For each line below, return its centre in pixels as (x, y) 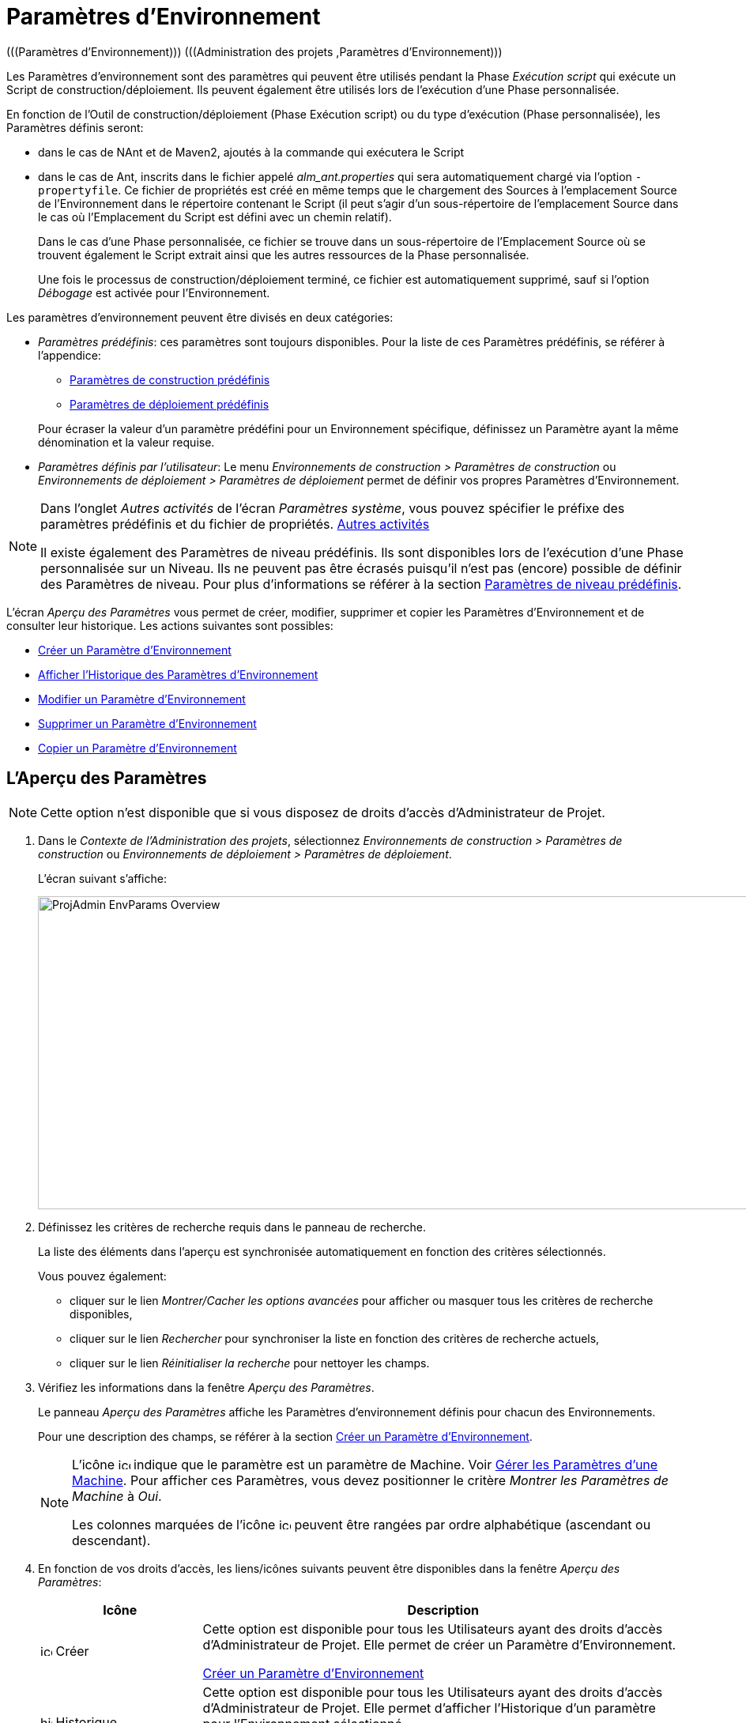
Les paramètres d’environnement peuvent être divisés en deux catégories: (200, 317)
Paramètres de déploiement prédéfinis (170, 404)
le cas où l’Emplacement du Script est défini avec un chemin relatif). (215, 217)
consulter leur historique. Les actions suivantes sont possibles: (170, 625)
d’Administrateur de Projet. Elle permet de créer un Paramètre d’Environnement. (439, 1644)
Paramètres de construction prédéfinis (170, 379)
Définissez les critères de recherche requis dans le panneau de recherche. (232, 1227)
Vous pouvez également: (102, 1276)
